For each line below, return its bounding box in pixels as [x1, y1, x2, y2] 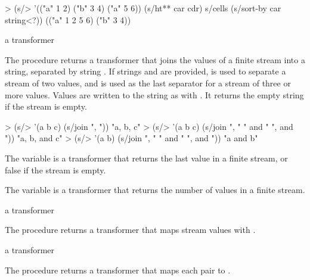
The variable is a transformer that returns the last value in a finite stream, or [5, 151, 288, 164]
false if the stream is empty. [5, 163, 106, 176]
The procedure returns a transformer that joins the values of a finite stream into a [5, 53, 305, 66]
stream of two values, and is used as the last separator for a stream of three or [5, 76, 291, 89]
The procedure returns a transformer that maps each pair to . [5, 263, 231, 276]
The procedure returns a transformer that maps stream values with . [5, 223, 256, 236]
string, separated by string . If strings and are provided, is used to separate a [5, 65, 286, 77]
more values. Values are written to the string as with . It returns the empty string [5, 88, 304, 101]
